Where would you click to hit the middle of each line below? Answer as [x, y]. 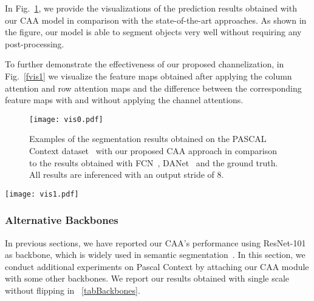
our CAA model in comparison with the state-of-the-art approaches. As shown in [156, 20]
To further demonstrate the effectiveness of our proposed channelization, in [145, 64]
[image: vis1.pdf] [42, 194]
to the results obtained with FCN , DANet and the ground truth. [154, 162]
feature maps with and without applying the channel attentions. [124, 100]
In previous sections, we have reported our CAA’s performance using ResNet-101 [155, 242]
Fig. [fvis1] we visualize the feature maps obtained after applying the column [148, 76]
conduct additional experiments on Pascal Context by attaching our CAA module [157, 266]
